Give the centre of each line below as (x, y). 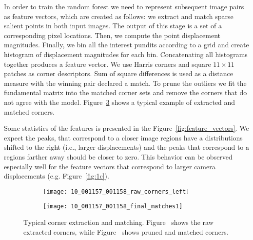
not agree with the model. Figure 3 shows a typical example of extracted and (120, 102)
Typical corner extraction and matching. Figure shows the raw (118, 222)
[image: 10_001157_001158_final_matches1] (113, 207)
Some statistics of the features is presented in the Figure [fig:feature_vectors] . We (126, 128)
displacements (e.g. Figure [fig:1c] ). (57, 176)
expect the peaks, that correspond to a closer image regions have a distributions (123, 137)
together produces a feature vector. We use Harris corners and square (107, 64)
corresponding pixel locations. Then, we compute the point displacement (112, 35)
